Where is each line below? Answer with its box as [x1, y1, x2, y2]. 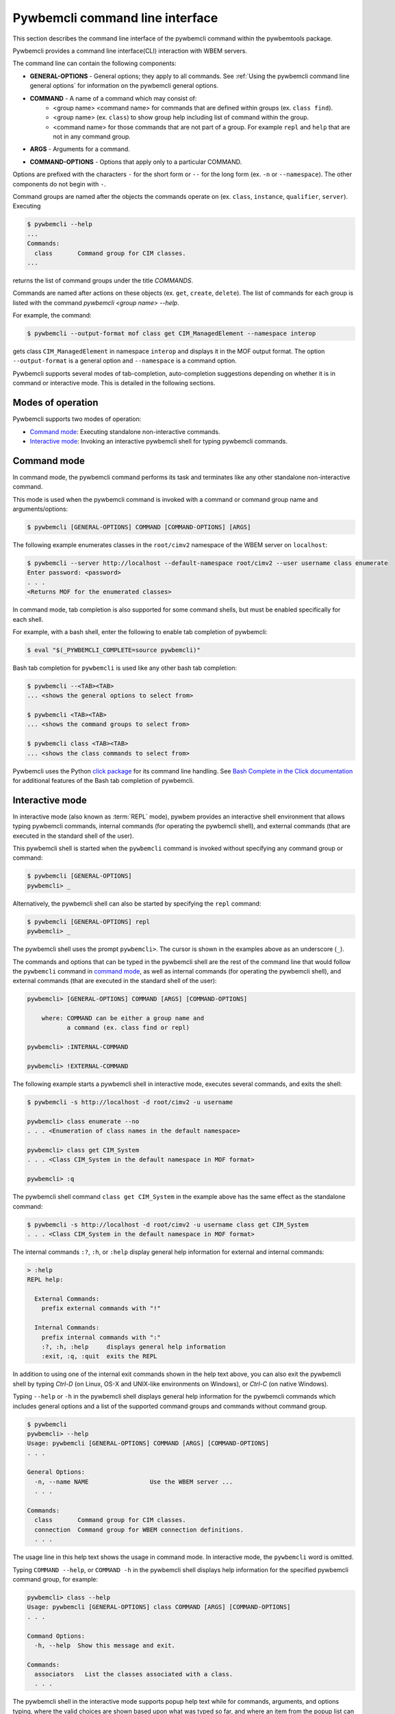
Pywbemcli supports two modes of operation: [12, 415, 142, 423]
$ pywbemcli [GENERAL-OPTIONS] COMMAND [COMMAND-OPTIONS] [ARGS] [27, 523, 251, 531]
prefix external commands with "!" [41, 1305, 161, 1312]
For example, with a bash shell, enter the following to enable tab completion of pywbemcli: [12, 627, 268, 636]
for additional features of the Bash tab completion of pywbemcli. [12, 776, 194, 784]
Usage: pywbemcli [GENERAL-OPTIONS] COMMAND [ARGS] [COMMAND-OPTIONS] [27, 1440, 270, 1447]
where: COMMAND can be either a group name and [41, 1015, 205, 1022]
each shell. [12, 615, 44, 623]
